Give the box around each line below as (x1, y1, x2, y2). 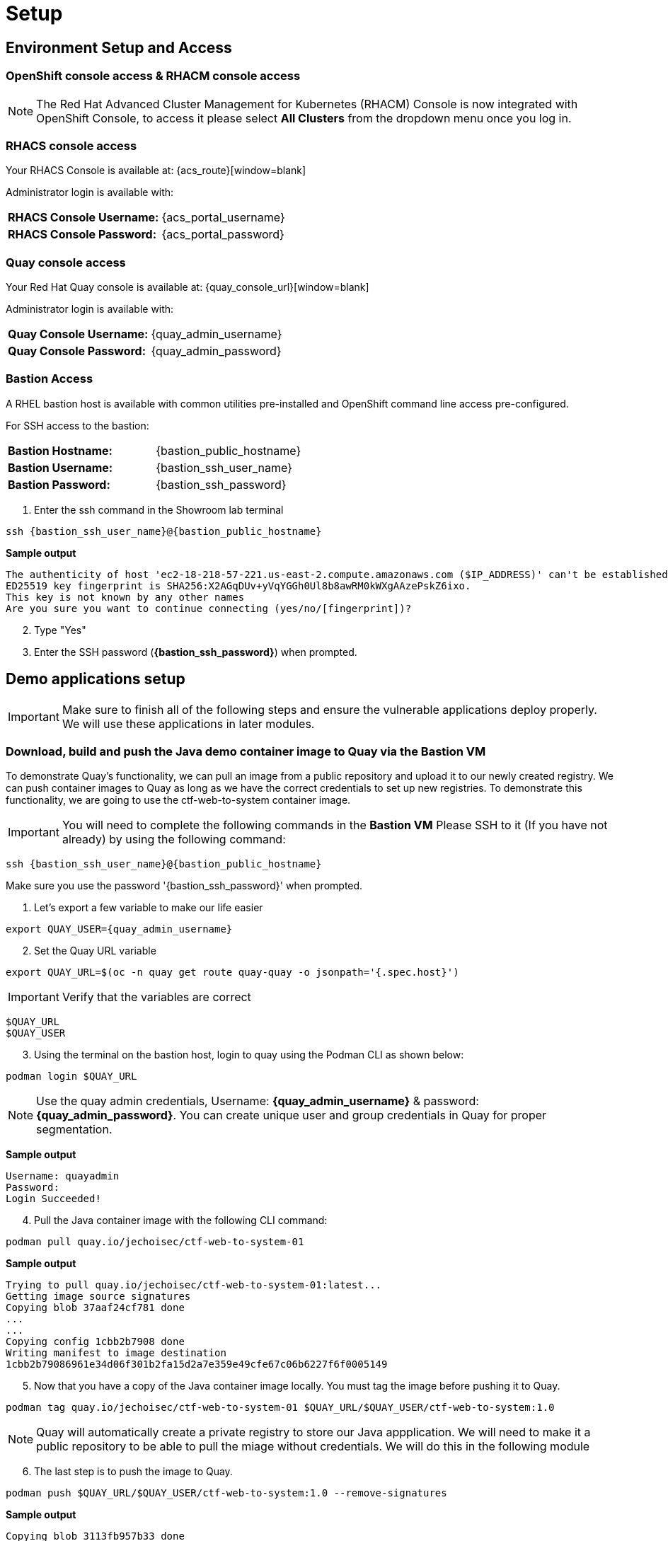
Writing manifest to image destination (6, 1347, 226, 1359)
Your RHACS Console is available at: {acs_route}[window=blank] (6, 164, 306, 177)
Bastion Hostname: (8, 443, 113, 458)
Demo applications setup (6, 670, 185, 688)
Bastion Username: (8, 460, 113, 475)
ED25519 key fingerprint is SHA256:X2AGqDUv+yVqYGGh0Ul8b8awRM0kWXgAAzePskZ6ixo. (6, 579, 471, 591)
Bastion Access (6, 371, 93, 386)
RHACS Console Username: (8, 210, 159, 225)
